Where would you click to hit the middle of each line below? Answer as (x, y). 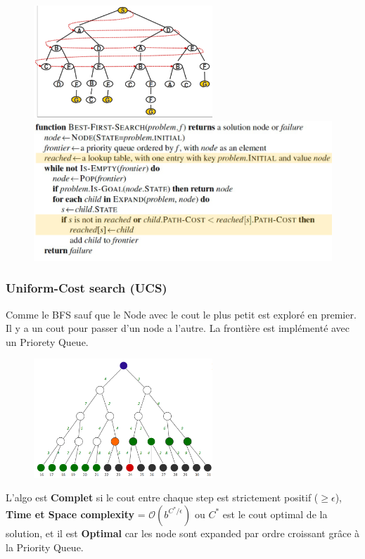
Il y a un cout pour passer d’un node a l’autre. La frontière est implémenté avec (178, 328)
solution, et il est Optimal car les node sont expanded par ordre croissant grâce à (183, 533)
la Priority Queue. (45, 547)
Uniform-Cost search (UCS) (87, 288)
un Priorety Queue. (47, 341)
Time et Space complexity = (76, 514)
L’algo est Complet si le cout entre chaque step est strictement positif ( (162, 497)
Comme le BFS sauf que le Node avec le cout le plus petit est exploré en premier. (181, 314)
